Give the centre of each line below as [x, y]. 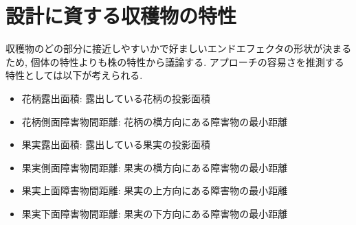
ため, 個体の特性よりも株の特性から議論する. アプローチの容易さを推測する [175, 61]
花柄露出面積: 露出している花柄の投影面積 [116, 98]
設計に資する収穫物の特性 [121, 15]
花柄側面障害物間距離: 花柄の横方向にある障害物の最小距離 [155, 121]
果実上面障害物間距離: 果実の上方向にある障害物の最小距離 [155, 190]
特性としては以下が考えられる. [74, 75]
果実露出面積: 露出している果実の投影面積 [116, 144]
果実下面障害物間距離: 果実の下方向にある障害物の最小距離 [155, 213]
